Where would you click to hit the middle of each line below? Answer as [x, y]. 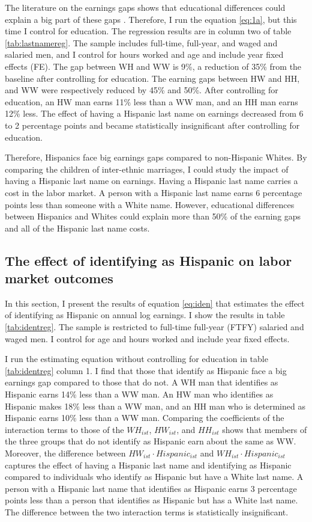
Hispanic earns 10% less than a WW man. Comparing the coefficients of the [145, 418]
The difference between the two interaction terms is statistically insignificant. [147, 511]
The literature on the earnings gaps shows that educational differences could [145, 7]
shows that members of [265, 429]
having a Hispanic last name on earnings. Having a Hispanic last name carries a [151, 181]
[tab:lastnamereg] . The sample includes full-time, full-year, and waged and [141, 42]
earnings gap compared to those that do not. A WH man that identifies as [142, 382]
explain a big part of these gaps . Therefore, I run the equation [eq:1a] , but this [151, 19]
